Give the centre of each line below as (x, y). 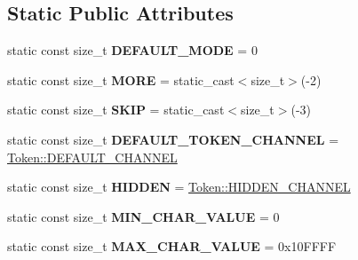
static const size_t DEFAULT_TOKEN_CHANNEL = (173, 139)
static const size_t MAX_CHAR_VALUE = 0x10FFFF (172, 246)
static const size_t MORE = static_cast (121, 79)
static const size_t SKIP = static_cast (116, 110)
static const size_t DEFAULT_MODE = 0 (132, 50)
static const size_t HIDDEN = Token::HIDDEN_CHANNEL (179, 187)
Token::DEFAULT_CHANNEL (92, 157)
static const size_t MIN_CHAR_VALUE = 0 (143, 216)
